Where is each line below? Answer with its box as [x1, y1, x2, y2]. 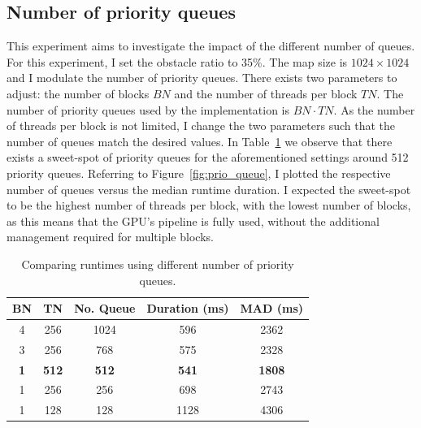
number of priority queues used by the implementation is [7, 101, 290, 118]
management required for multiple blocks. [7, 228, 214, 245]
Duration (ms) [146, 300, 229, 317]
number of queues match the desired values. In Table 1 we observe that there [7, 132, 393, 149]
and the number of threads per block [174, 84, 358, 102]
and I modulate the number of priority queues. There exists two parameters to [7, 69, 397, 86]
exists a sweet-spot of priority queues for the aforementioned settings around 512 [7, 149, 409, 166]
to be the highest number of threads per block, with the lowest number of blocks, [7, 197, 411, 214]
